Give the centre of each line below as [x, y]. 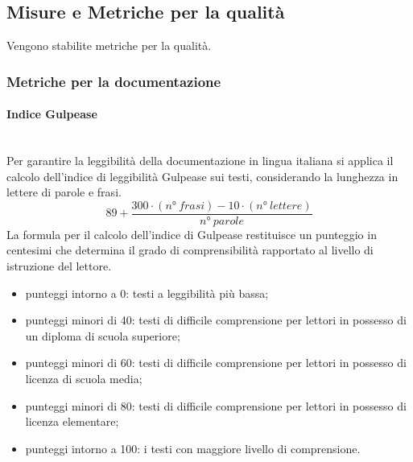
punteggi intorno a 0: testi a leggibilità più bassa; [147, 293]
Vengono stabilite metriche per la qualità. [109, 45]
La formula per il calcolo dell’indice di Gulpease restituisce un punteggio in [192, 234]
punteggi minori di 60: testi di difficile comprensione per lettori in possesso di [216, 363]
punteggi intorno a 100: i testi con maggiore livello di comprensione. [193, 448]
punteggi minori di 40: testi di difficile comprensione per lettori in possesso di [216, 320]
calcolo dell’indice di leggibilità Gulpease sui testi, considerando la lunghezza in [202, 176]
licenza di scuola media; [84, 379]
